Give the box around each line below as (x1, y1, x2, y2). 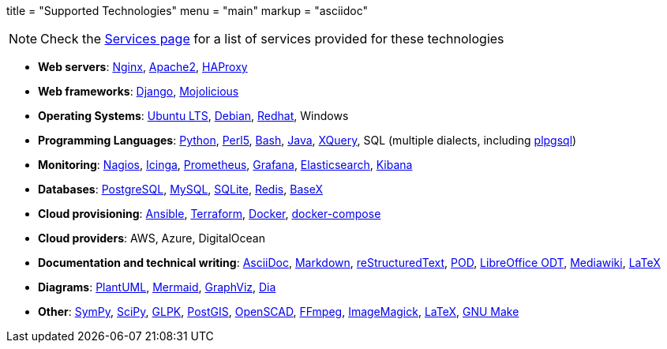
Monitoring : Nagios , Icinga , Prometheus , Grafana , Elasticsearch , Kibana (38, 158, 413, 171)
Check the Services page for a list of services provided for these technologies (40, 31, 504, 47)
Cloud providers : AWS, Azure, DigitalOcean (38, 231, 265, 245)
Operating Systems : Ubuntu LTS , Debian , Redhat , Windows (38, 109, 349, 122)
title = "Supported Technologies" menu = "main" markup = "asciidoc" (6, 4, 368, 17)
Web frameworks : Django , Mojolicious (38, 84, 239, 98)
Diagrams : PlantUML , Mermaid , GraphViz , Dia (38, 280, 276, 294)
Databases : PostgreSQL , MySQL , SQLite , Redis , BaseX (38, 182, 323, 196)
